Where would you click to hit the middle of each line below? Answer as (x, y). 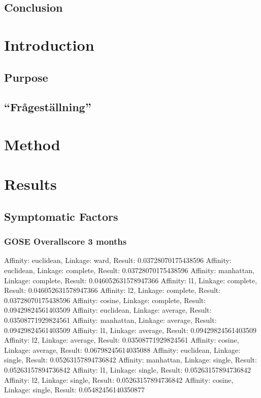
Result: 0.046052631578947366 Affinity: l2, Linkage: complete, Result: (112, 290)
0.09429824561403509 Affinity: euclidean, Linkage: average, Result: (108, 310)
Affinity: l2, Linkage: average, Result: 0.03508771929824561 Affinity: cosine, (122, 340)
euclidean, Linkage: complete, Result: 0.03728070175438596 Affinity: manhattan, (129, 270)
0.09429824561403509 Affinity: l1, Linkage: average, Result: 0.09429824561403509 (130, 330)
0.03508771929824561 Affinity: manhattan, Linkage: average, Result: (110, 320)
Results (30, 184)
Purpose (26, 77)
